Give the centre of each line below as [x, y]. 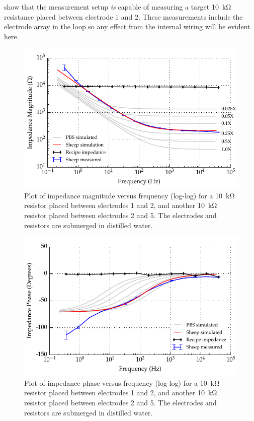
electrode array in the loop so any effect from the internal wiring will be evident [127, 26]
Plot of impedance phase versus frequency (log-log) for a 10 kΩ [122, 382]
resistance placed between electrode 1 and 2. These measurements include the [123, 16]
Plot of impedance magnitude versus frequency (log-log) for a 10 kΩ [130, 195]
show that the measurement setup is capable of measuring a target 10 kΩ [118, 7]
